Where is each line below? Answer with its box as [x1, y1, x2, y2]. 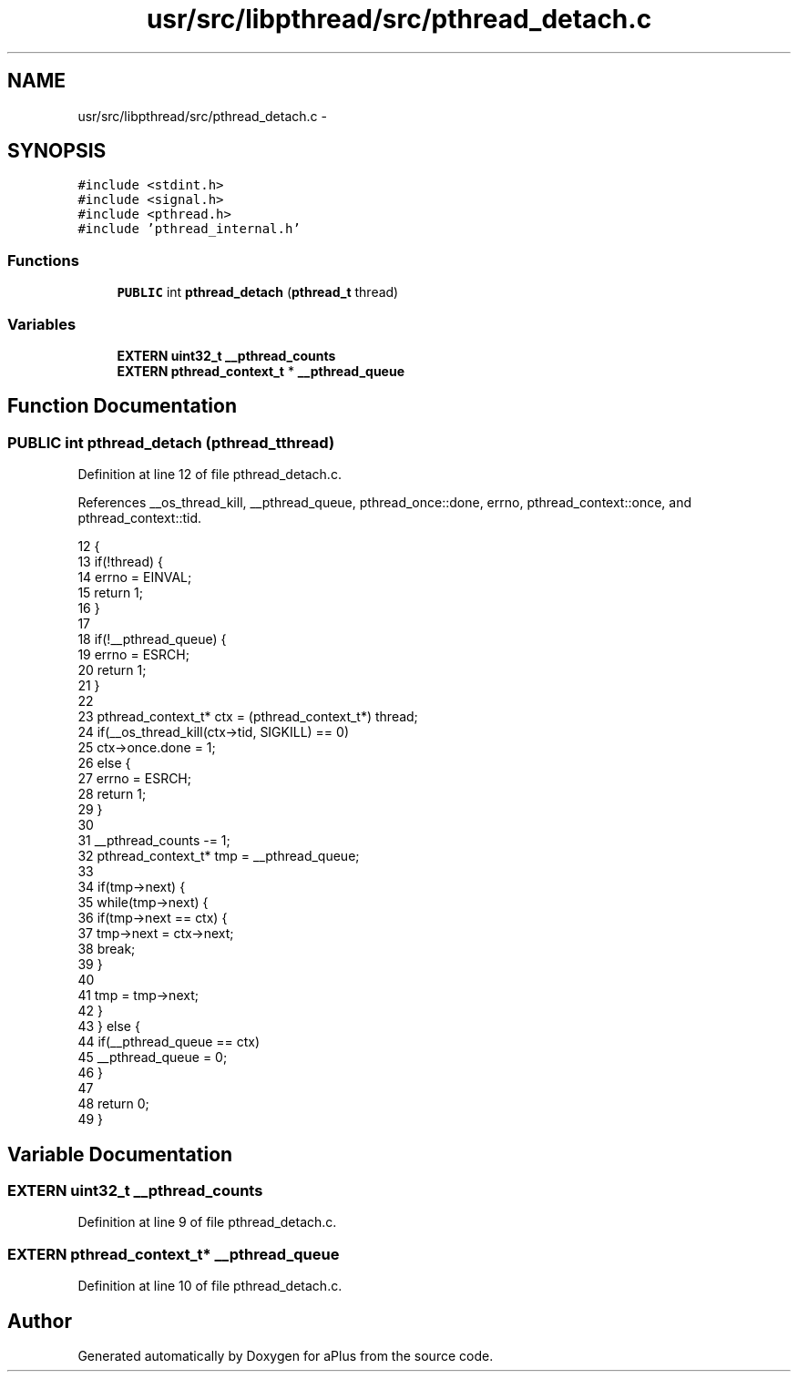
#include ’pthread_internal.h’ [77, 221, 301, 237]
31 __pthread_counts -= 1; [77, 833, 230, 849]
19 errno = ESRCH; [77, 647, 189, 663]
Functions [7, 250, 79, 270]
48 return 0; [77, 1096, 149, 1112]
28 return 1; [77, 786, 147, 802]
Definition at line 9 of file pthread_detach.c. [77, 1214, 337, 1231]
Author [7, 1309, 72, 1333]
